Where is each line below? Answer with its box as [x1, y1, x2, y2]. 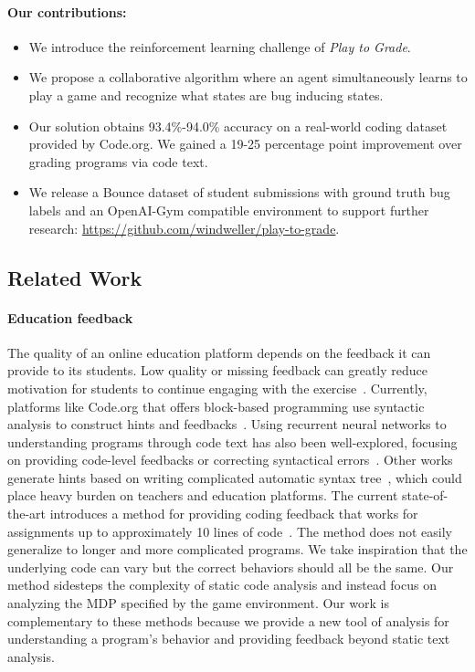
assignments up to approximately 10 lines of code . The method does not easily [7, 521, 452, 541]
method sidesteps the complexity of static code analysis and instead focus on [7, 575, 437, 594]
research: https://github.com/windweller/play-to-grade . [28, 218, 340, 237]
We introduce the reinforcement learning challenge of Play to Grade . [28, 37, 411, 56]
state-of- [402, 486, 449, 505]
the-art [7, 504, 47, 523]
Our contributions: [7, 2, 127, 21]
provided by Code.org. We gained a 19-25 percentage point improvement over [28, 134, 462, 153]
